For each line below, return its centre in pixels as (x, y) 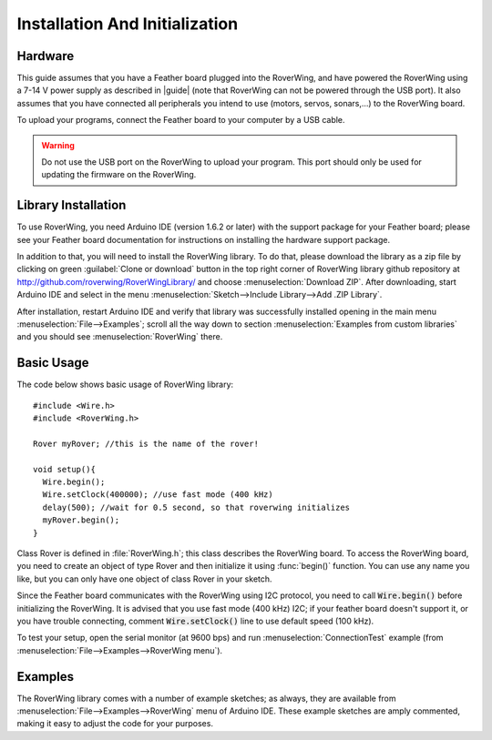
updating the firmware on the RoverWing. (119, 175)
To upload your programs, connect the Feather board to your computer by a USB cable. (181, 120)
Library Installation (72, 205)
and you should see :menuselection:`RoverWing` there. (120, 337)
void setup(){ (64, 469)
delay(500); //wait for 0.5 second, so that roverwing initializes (196, 507)
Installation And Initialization (128, 24)
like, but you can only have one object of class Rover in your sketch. (144, 579)
